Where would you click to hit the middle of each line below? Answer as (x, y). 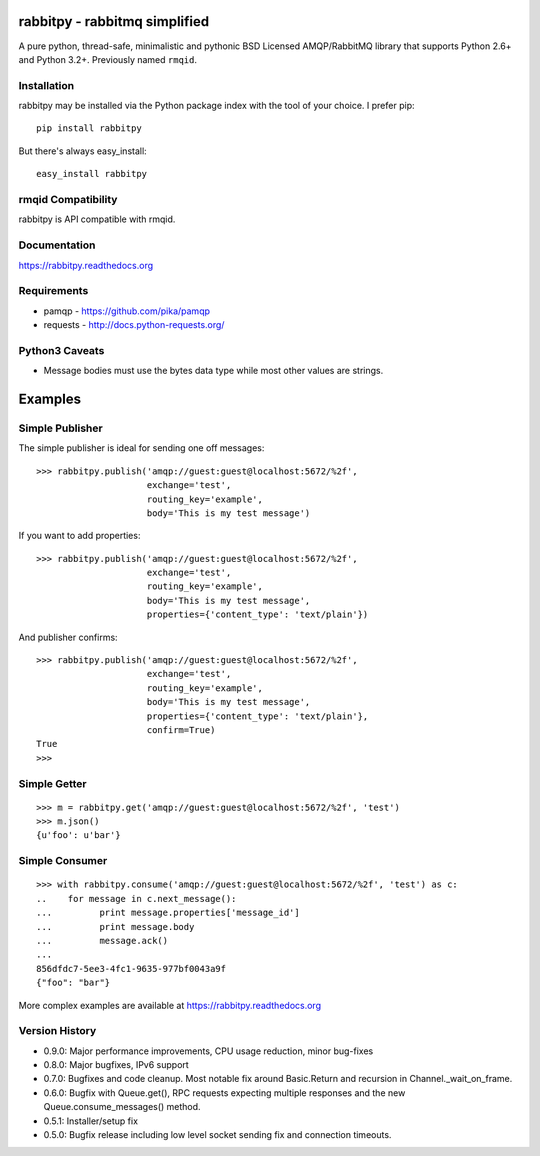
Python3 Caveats (61, 350)
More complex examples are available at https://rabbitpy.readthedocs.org (170, 1005)
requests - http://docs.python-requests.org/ (134, 325)
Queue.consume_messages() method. (122, 1107)
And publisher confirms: (68, 637)
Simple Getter (52, 783)
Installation (46, 85)
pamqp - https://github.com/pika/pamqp (126, 311)
